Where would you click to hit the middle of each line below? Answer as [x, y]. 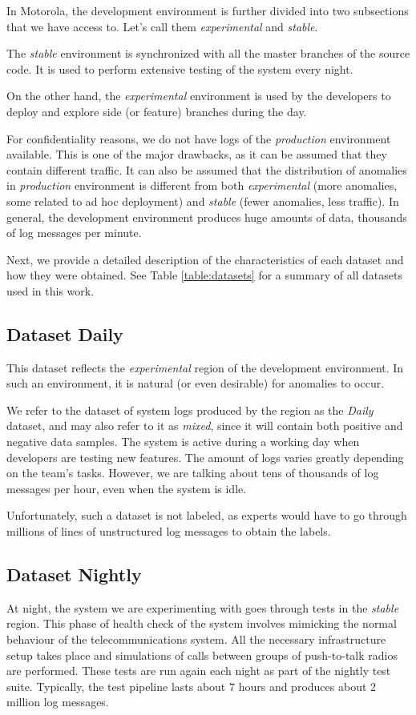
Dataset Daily [65, 333]
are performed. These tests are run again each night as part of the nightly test [199, 671]
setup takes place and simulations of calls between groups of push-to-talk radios [202, 655]
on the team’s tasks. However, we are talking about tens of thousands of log [193, 473]
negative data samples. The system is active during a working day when [183, 442]
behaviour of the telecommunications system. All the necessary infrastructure [196, 639]
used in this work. [50, 290]
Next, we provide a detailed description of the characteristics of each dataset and [205, 259]
